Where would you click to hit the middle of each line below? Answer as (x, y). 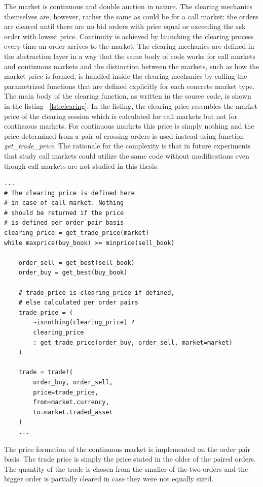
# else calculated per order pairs (78, 303)
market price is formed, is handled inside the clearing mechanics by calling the (126, 76)
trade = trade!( (46, 372)
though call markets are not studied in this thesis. (82, 165)
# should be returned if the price (64, 213)
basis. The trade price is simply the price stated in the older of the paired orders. (130, 459)
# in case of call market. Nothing (64, 203)
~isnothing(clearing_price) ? (84, 323)
